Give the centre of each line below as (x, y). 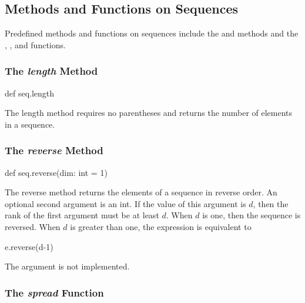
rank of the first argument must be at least (82, 215)
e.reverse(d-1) (29, 246)
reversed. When (33, 226)
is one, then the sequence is (252, 215)
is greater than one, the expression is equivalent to (161, 226)
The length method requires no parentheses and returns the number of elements (149, 113)
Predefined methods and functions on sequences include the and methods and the (152, 33)
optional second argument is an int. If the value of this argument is (125, 203)
